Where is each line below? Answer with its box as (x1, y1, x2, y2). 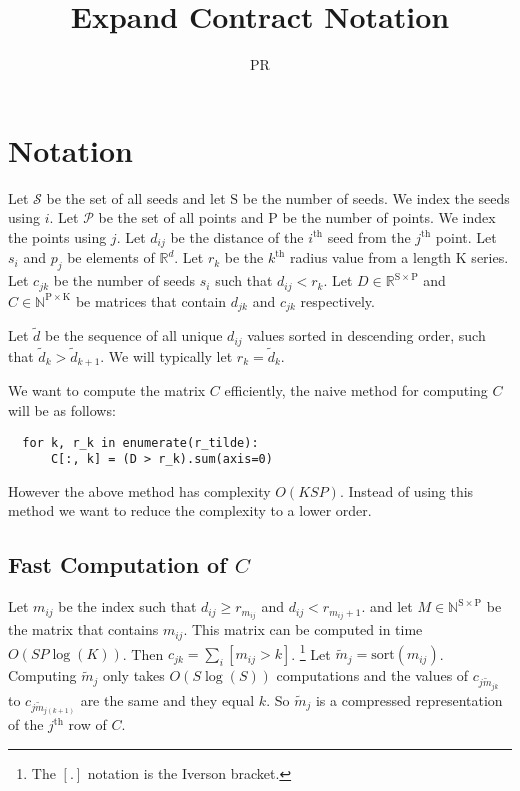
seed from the (327, 226, 411, 247)
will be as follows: (8, 399, 116, 420)
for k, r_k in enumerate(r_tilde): (22, 435, 259, 450)
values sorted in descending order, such (247, 325, 486, 346)
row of (68, 714, 107, 735)
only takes (102, 665, 165, 686)
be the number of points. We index (282, 207, 496, 228)
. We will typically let (100, 345, 233, 366)
